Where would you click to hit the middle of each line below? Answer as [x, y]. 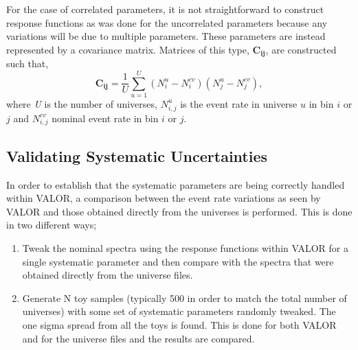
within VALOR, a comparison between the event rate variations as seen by [164, 198]
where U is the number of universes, [82, 103]
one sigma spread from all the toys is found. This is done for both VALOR [179, 324]
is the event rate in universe [239, 103]
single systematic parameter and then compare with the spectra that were [178, 261]
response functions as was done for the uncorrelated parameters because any [167, 22]
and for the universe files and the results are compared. [138, 338]
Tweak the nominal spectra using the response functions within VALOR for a [185, 248]
